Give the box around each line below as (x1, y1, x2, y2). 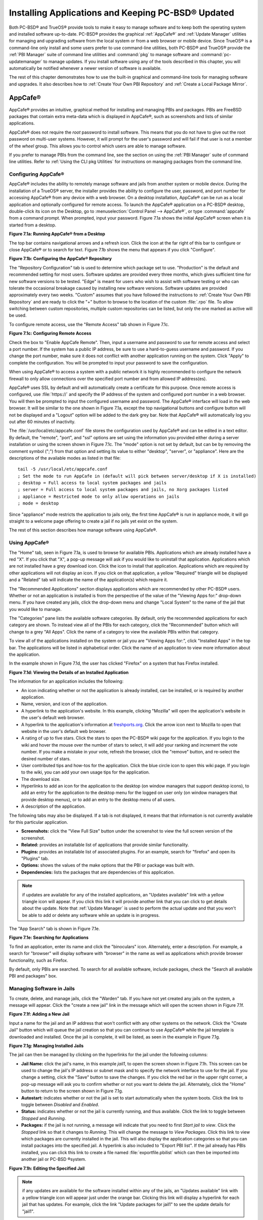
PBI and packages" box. (9, 973, 57, 979)
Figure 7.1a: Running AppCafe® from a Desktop (9, 231, 106, 237)
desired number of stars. (21, 755, 71, 761)
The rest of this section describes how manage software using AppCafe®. (9, 527, 158, 533)
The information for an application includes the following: (9, 678, 124, 684)
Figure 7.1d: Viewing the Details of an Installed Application (9, 669, 129, 675)
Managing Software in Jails (9, 985, 75, 992)
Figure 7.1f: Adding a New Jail (9, 1011, 70, 1017)
